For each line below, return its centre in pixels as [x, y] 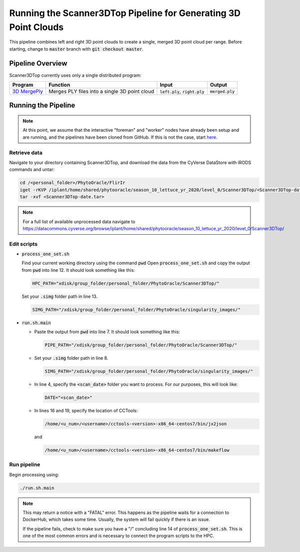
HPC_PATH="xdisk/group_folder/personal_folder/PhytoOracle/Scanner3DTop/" [126, 283]
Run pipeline [25, 464]
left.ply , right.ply [182, 92]
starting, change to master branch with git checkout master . [76, 49]
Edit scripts [23, 244]
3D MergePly [28, 92]
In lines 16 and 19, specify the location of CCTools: [86, 411]
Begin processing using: [34, 474]
